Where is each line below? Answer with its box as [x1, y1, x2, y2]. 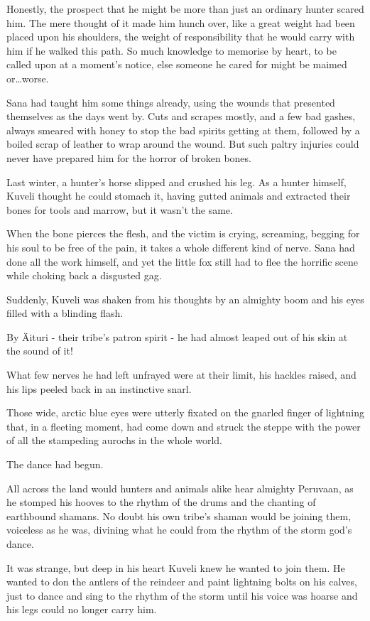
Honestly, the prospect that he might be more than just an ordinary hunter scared [6, 1, 364, 16]
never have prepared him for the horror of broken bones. [6, 150, 251, 165]
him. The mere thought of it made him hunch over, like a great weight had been [6, 15, 355, 30]
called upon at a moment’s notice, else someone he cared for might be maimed [6, 57, 347, 72]
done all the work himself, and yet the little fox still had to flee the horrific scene [6, 254, 358, 269]
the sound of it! [6, 343, 73, 358]
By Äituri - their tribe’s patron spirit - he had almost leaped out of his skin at [6, 329, 348, 344]
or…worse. [6, 70, 49, 85]
